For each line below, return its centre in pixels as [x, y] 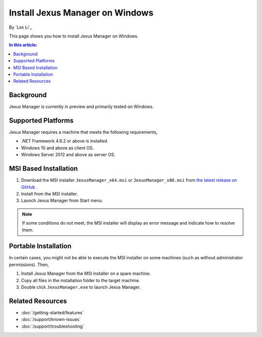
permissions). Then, [29, 265]
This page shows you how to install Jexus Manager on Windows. [74, 36]
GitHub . [29, 187]
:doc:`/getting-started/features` [52, 312]
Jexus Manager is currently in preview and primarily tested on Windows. [81, 106]
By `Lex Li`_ [21, 27]
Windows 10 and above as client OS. [57, 148]
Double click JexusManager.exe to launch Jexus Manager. [81, 287]
